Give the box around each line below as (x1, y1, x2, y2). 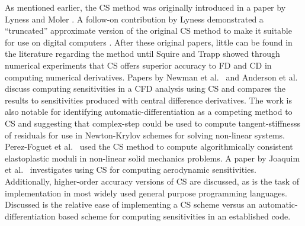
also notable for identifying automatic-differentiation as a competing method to (5, 105, 293, 118)
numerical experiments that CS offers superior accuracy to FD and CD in (5, 59, 272, 71)
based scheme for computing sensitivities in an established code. (58, 209, 291, 222)
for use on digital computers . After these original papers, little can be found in (5, 35, 293, 48)
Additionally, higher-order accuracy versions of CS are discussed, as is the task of (5, 175, 300, 187)
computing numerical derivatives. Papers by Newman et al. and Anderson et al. (5, 70, 298, 83)
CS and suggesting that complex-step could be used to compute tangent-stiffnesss (5, 117, 301, 129)
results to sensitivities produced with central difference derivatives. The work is (5, 93, 292, 106)
